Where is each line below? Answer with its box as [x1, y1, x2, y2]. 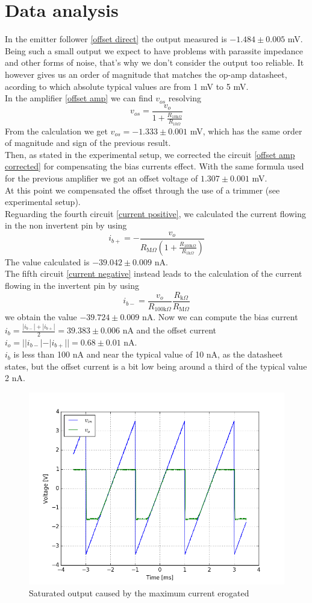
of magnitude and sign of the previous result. [5, 136, 171, 149]
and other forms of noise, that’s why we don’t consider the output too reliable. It [5, 56, 304, 69]
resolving [168, 92, 201, 104]
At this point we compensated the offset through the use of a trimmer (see [5, 183, 280, 196]
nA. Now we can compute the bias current [142, 311, 298, 323]
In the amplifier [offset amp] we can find [5, 92, 153, 104]
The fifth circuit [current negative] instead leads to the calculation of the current [5, 267, 302, 280]
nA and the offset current [122, 324, 216, 336]
